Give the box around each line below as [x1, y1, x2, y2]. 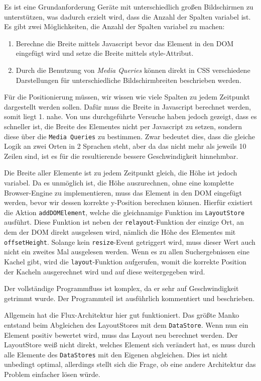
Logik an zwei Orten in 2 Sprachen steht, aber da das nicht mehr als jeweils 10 [4, 141, 246, 151]
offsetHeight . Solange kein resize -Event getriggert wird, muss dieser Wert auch [4, 236, 255, 247]
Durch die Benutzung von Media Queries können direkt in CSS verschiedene [16, 64, 250, 75]
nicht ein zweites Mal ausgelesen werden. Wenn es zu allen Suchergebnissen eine [4, 246, 249, 257]
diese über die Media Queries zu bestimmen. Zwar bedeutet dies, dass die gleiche [4, 131, 255, 141]
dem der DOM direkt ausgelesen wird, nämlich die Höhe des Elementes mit [4, 227, 236, 237]
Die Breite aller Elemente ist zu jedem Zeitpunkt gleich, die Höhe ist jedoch [4, 167, 237, 178]
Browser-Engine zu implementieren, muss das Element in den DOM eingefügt [4, 187, 242, 198]
